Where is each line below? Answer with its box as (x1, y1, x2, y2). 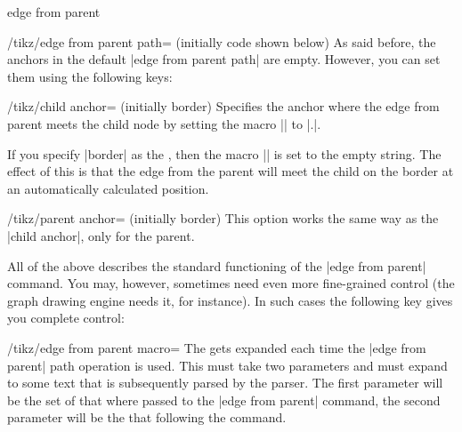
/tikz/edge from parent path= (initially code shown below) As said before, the (7, 32, 436, 51)
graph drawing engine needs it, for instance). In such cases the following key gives (7, 291, 453, 309)
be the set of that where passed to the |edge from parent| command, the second (7, 390, 441, 409)
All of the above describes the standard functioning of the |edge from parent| (7, 256, 426, 275)
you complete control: (7, 308, 125, 327)
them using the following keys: (7, 67, 173, 85)
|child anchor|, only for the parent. (7, 226, 195, 244)
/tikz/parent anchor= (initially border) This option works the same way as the (7, 209, 439, 228)
